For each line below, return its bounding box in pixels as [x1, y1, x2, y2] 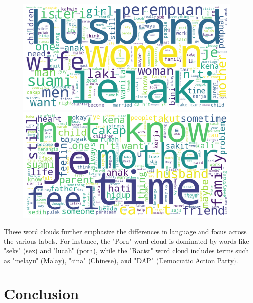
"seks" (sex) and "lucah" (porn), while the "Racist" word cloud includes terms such [4, 246, 249, 256]
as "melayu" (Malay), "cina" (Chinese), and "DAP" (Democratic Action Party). [4, 255, 238, 265]
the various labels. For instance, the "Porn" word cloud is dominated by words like [4, 236, 249, 246]
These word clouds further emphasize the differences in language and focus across [4, 226, 247, 236]
